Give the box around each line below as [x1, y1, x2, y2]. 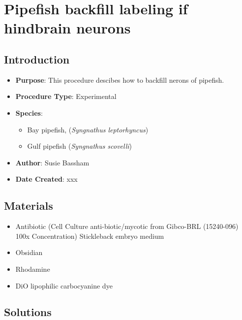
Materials [4, 198, 53, 213]
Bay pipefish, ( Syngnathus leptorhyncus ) [27, 124, 149, 134]
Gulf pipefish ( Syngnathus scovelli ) [27, 141, 132, 151]
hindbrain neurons [4, 18, 131, 38]
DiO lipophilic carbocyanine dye [15, 280, 113, 290]
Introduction [4, 51, 70, 66]
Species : [15, 107, 43, 118]
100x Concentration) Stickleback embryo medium [15, 230, 164, 241]
